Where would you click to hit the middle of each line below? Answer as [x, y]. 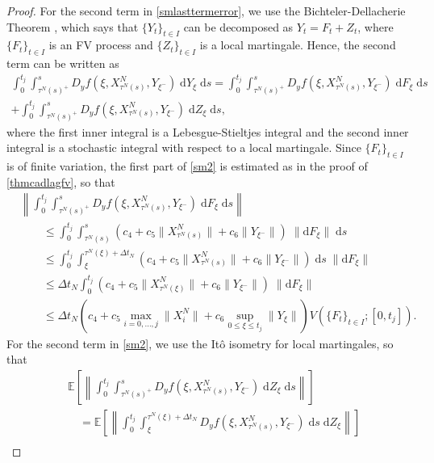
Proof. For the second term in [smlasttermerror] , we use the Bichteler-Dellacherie [206, 11]
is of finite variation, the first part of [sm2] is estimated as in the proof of [187, 165]
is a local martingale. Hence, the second [298, 45]
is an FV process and [101, 45]
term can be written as [63, 63]
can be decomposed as [238, 26]
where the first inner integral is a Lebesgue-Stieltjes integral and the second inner [208, 131]
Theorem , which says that [73, 26]
